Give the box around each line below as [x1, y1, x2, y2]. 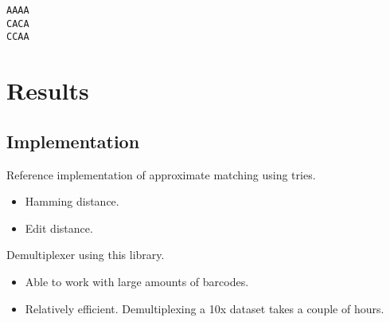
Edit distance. [25, 219, 93, 236]
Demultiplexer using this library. [6, 246, 165, 263]
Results [6, 74, 89, 107]
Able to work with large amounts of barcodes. [25, 273, 249, 289]
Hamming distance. [25, 193, 119, 210]
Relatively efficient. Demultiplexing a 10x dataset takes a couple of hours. [25, 300, 384, 316]
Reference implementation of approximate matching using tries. [6, 166, 316, 183]
